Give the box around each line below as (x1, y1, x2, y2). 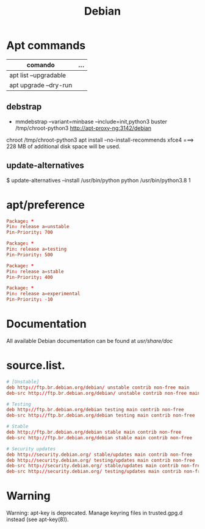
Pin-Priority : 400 (6, 274, 53, 280)
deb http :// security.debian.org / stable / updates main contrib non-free (6, 452, 192, 458)
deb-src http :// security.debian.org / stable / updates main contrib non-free (6, 462, 203, 469)
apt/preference (6, 198, 85, 212)
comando (26, 60, 55, 69)
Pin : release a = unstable (6, 224, 70, 230)
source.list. (6, 359, 65, 373)
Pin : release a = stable (6, 268, 64, 275)
